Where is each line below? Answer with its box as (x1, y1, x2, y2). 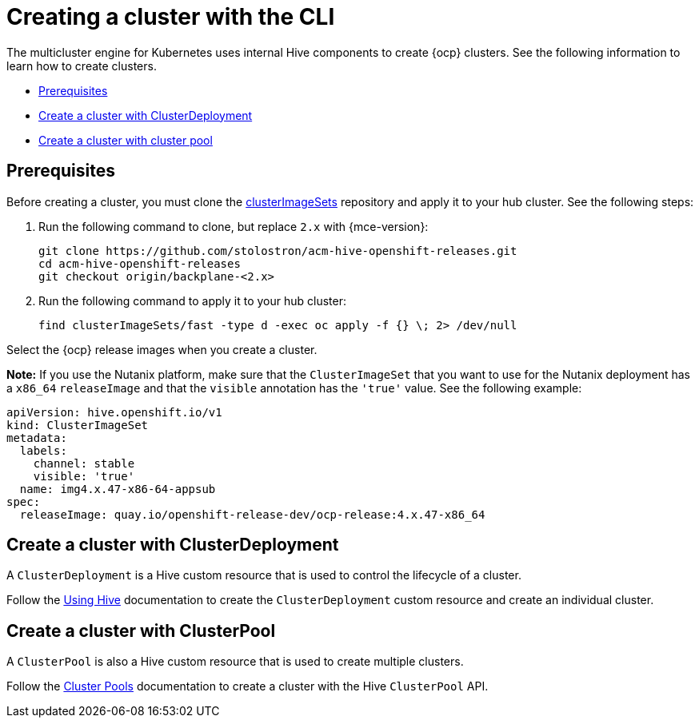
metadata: (6, 431, 67, 444)
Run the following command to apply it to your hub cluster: (38, 293, 346, 308)
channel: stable (33, 456, 135, 470)
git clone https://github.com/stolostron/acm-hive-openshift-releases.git (38, 244, 517, 257)
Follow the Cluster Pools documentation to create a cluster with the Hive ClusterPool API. (6, 679, 489, 694)
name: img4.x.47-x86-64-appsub (19, 482, 216, 495)
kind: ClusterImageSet (6, 418, 149, 432)
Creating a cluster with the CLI (6, 3, 335, 30)
